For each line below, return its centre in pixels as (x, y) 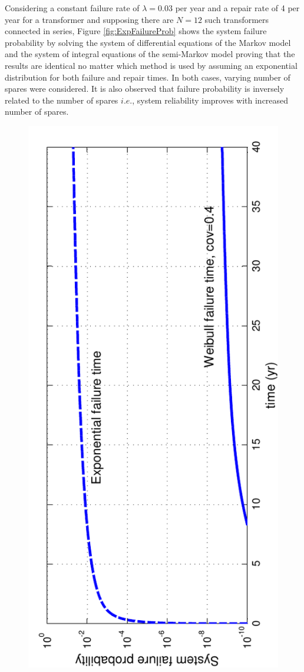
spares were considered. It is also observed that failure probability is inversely (145, 89)
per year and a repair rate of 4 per (237, 8)
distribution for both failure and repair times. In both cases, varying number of (148, 77)
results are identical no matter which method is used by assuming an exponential (151, 65)
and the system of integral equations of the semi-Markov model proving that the (150, 54)
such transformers (237, 19)
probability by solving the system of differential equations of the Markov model (148, 42)
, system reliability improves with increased (210, 100)
